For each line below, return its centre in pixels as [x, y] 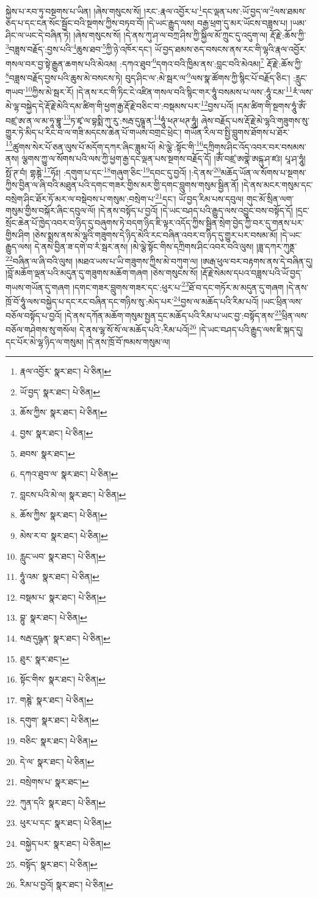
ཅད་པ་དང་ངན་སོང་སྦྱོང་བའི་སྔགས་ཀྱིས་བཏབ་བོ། [75, 23]
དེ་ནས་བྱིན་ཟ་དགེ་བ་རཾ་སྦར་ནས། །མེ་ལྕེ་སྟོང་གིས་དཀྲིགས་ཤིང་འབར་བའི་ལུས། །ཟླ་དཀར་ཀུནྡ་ [166, 247]
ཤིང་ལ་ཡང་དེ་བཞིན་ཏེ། [38, 35]
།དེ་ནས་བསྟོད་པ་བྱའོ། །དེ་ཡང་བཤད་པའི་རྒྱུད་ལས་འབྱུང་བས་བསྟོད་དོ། [195, 211]
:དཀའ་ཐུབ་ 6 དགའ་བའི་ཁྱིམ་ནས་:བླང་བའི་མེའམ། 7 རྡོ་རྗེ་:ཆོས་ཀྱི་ [211, 62]
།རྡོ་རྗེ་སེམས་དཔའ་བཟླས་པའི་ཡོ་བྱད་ [251, 273]
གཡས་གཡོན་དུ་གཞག [38, 287]
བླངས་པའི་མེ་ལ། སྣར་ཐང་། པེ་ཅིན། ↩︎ [73, 494]
